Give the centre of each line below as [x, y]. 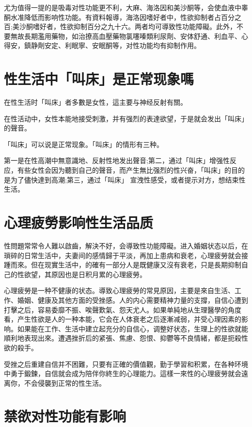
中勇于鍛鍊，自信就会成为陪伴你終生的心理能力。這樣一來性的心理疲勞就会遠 [126, 373]
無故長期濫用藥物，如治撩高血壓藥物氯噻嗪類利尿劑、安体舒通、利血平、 [126, 36]
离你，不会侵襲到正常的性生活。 [55, 383]
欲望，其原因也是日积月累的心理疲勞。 [85, 274]
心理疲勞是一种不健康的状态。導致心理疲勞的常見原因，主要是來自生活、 [119, 290]
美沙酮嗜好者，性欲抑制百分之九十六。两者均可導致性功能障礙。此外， [124, 26]
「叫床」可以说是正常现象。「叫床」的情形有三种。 [84, 144]
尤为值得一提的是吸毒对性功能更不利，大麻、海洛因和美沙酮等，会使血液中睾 [126, 7]
